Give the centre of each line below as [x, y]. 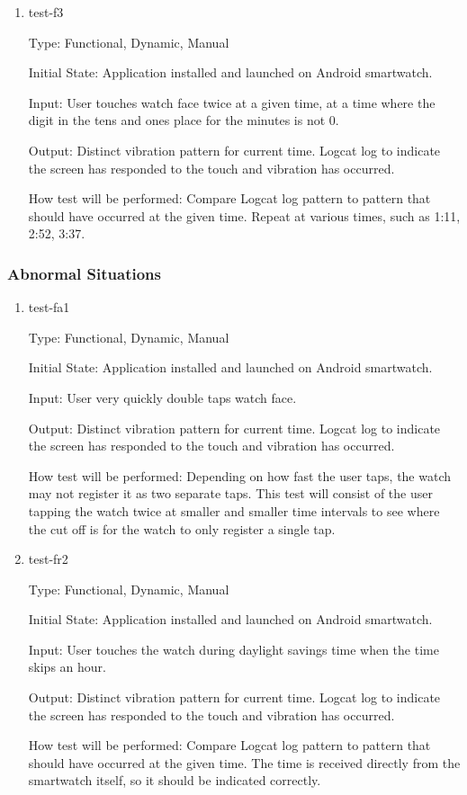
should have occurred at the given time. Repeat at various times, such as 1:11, [244, 215]
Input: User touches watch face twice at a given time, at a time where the [232, 102]
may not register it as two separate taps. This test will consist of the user [230, 493]
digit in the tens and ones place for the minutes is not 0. [184, 120]
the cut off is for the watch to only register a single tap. [182, 528]
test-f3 [46, 12]
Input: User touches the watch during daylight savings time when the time [233, 649]
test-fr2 [48, 559]
